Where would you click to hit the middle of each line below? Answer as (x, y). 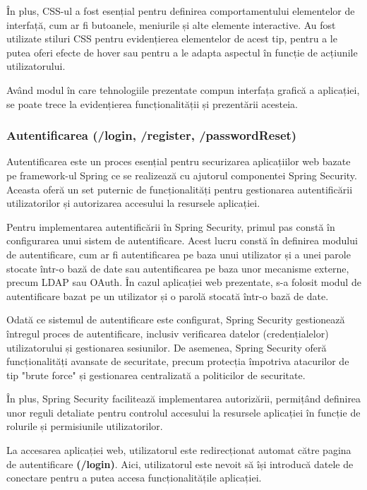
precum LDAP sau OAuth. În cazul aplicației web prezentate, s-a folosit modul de (184, 282)
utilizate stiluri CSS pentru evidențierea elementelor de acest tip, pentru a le (172, 38)
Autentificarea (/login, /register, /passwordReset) (152, 135)
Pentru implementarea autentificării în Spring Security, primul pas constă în (171, 226)
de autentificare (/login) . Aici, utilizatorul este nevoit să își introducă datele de (180, 464)
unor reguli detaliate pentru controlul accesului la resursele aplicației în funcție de (183, 412)
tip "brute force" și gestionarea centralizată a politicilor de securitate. (156, 375)
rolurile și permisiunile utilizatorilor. (85, 426)
